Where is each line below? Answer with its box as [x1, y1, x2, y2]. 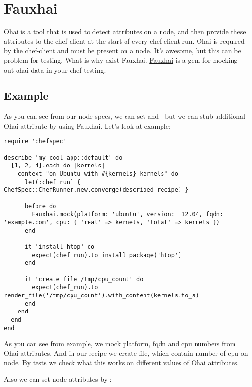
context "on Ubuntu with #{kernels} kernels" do [18, 170, 178, 178]
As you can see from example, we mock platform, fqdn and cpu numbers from [4, 338, 236, 349]
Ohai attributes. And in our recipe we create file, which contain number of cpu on [4, 348, 248, 358]
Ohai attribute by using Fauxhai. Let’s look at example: [4, 120, 171, 130]
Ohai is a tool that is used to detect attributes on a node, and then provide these [4, 26, 246, 37]
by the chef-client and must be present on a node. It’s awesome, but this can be [4, 45, 241, 55]
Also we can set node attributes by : [4, 374, 112, 384]
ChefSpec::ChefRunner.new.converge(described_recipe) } [4, 186, 189, 194]
